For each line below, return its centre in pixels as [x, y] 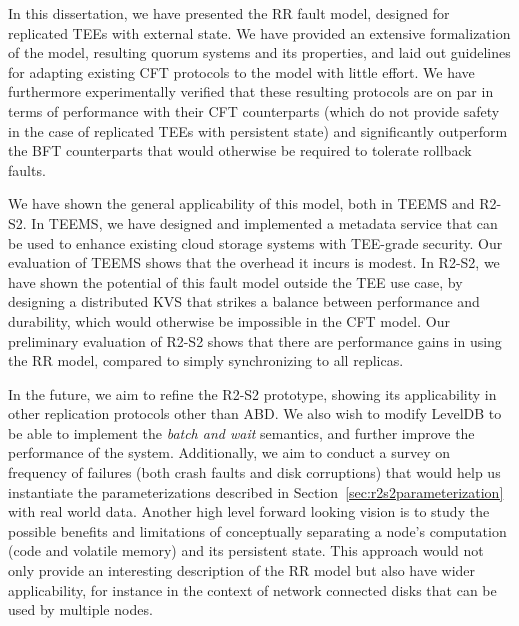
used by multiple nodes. [80, 609]
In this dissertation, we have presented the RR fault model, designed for [229, 13]
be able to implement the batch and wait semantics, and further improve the [241, 432]
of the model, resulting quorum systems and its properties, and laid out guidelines [259, 52]
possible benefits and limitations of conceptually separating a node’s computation [257, 530]
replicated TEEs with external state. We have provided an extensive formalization [259, 32]
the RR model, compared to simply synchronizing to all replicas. [206, 360]
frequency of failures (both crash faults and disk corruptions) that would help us [254, 472]
